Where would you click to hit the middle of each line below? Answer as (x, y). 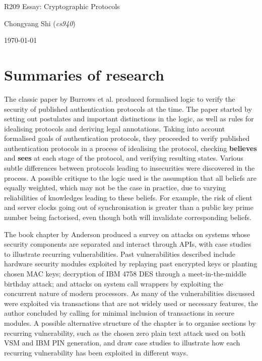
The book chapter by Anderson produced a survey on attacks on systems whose (127, 234)
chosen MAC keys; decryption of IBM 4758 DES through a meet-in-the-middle (125, 273)
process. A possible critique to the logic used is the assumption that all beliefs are (130, 177)
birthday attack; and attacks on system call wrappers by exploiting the (114, 283)
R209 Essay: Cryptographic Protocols (62, 6)
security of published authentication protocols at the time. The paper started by (128, 109)
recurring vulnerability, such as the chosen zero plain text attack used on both (125, 333)
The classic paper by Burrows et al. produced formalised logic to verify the (120, 98)
